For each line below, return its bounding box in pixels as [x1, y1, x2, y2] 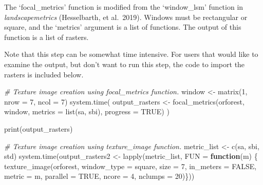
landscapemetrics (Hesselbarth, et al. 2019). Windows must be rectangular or [4, 11, 248, 22]
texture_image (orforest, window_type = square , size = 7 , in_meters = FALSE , [4, 160, 257, 171]
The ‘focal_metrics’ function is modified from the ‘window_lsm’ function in [4, 2, 243, 12]
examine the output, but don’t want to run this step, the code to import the [4, 58, 245, 69]
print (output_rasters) [4, 123, 73, 134]
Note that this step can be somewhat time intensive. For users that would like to [4, 49, 258, 59]
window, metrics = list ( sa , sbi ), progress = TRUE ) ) [4, 106, 170, 117]
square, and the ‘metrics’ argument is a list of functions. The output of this [4, 22, 241, 32]
